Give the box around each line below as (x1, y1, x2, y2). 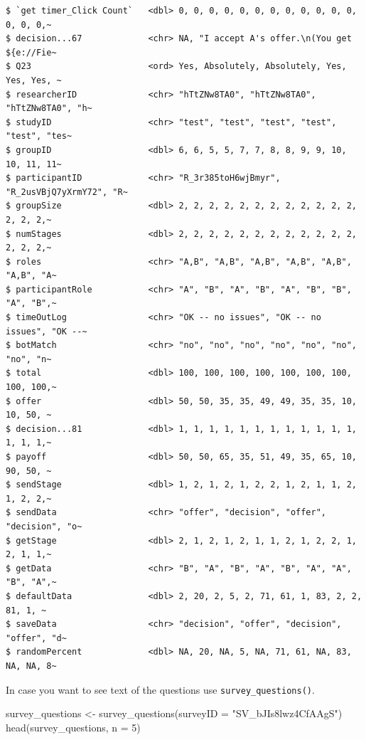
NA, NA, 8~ (6, 660, 57, 671)
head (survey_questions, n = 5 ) (6, 719, 141, 734)
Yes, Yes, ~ (6, 75, 62, 85)
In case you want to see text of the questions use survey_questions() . (6, 682, 315, 697)
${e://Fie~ (6, 47, 57, 58)
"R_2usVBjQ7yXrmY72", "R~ (6, 186, 128, 197)
